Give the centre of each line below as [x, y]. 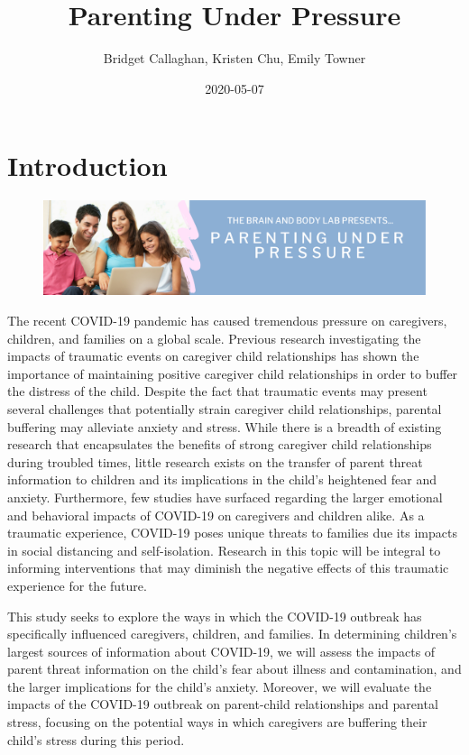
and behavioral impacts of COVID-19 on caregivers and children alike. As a [216, 515]
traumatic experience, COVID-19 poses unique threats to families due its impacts [232, 533]
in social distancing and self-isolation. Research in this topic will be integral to [224, 550]
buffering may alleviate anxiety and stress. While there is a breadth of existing [225, 426]
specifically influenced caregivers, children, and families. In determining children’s [232, 634]
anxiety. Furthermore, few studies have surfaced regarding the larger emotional [225, 497]
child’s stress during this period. [96, 739]
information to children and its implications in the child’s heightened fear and [222, 479]
